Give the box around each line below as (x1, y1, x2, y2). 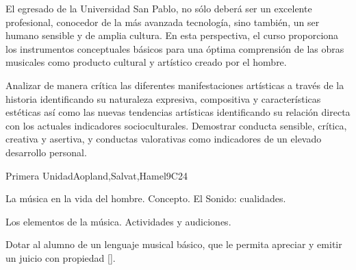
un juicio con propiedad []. (5, 250, 116, 265)
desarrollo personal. (5, 145, 87, 159)
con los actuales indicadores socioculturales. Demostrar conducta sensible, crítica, (5, 118, 347, 132)
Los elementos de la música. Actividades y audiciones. (5, 214, 231, 228)
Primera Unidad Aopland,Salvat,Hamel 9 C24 (5, 168, 188, 182)
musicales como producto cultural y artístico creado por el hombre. (5, 55, 287, 69)
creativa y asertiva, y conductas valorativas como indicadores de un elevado (5, 132, 322, 146)
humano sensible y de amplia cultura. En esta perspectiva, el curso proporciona (5, 28, 339, 42)
